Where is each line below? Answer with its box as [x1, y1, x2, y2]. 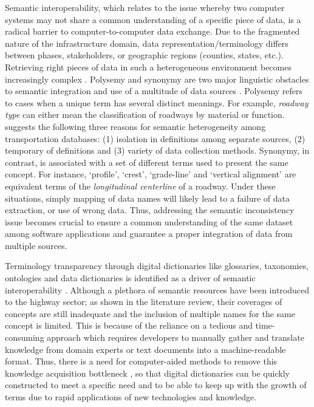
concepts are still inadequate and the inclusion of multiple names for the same [5, 307, 296, 320]
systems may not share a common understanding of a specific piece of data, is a [5, 13, 301, 26]
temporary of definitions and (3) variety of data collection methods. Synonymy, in [5, 144, 310, 157]
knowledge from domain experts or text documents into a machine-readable [5, 343, 286, 355]
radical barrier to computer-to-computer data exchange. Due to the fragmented [5, 25, 300, 38]
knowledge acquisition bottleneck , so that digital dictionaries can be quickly [5, 366, 290, 379]
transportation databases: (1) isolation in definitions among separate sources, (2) [5, 132, 305, 145]
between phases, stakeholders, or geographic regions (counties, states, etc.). [5, 49, 284, 61]
